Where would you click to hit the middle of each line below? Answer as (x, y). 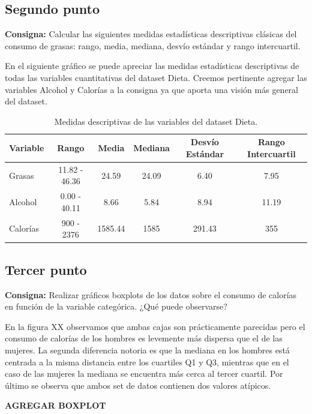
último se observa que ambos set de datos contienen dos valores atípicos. (138, 385)
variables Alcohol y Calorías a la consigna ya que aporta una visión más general (151, 89)
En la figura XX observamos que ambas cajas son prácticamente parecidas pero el (155, 326)
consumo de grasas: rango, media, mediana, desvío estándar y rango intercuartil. (153, 45)
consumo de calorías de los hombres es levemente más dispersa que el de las (144, 338)
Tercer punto (46, 269)
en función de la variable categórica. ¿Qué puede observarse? (116, 306)
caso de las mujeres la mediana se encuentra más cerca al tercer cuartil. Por (144, 373)
